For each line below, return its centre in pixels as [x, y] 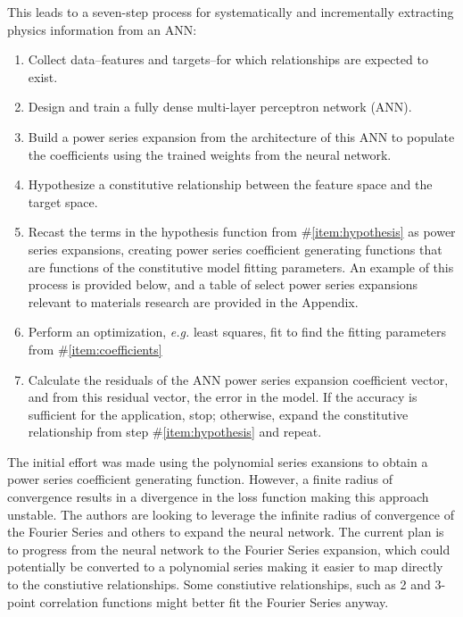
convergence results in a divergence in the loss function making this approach [218, 497]
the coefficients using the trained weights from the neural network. [210, 154]
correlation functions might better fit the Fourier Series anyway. [214, 601]
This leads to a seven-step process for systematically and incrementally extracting [231, 12]
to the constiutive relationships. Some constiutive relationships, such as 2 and [219, 584]
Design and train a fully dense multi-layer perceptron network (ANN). [220, 107]
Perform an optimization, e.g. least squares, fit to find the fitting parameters [237, 332]
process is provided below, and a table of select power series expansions [223, 284]
